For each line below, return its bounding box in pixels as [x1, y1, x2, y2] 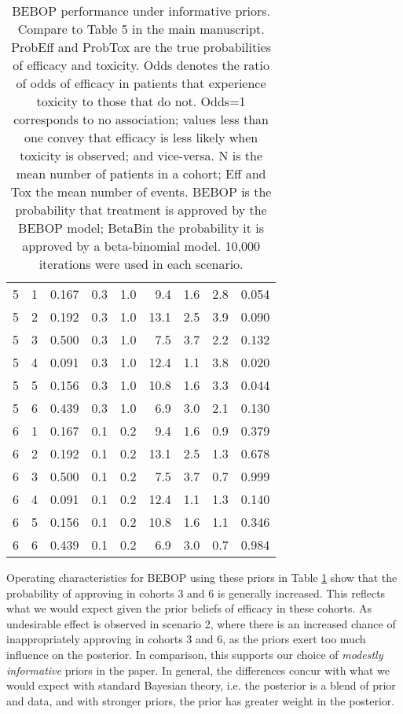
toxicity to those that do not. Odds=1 [36, 92, 246, 110]
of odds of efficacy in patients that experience [16, 74, 266, 92]
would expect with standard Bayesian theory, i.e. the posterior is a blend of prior [6, 677, 396, 694]
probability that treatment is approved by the [15, 201, 267, 219]
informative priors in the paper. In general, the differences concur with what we [6, 661, 390, 678]
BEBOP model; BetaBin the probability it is [18, 219, 265, 237]
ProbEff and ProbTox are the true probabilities [11, 38, 272, 56]
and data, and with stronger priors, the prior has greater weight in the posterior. [6, 692, 395, 708]
